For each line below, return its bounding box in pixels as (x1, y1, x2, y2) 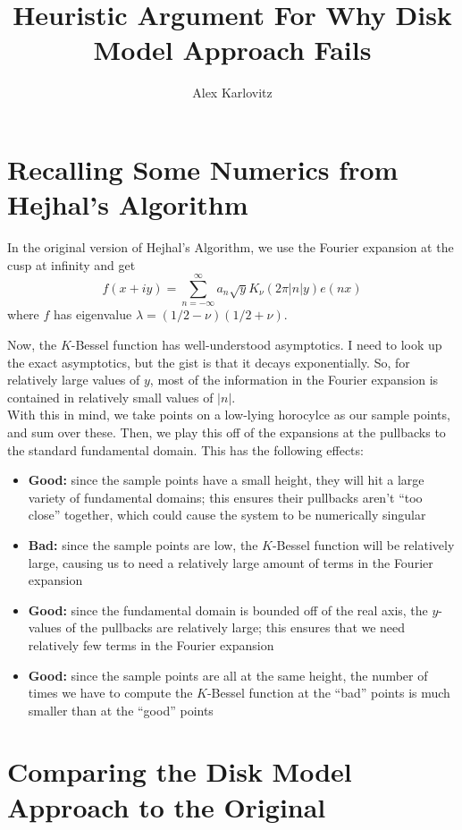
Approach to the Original (7, 788, 326, 825)
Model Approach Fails (93, 31, 372, 68)
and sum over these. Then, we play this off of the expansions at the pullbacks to (7, 422, 446, 441)
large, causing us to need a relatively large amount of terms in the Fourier (28, 553, 433, 572)
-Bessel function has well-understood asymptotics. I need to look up (71, 335, 442, 353)
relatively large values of (7, 370, 140, 389)
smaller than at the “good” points (28, 700, 214, 719)
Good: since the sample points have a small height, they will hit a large (28, 470, 424, 489)
